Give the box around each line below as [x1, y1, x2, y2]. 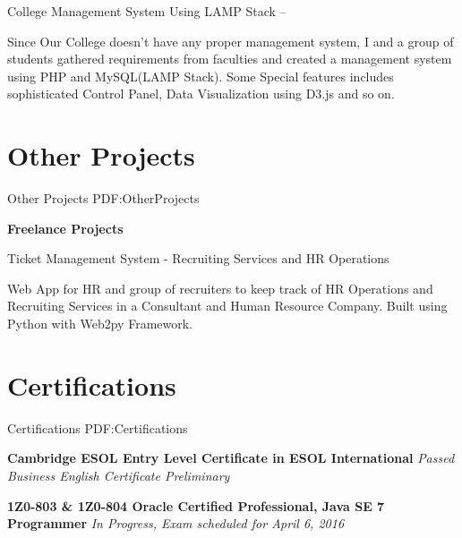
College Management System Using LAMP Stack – [7, 2, 287, 20]
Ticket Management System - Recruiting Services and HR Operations [7, 249, 389, 268]
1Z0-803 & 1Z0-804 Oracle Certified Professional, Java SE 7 [7, 496, 385, 515]
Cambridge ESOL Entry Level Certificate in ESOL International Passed [7, 448, 455, 467]
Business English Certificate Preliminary [7, 465, 230, 484]
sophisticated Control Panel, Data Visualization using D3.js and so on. [7, 84, 395, 103]
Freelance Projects [7, 218, 124, 237]
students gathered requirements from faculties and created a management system [7, 49, 452, 68]
